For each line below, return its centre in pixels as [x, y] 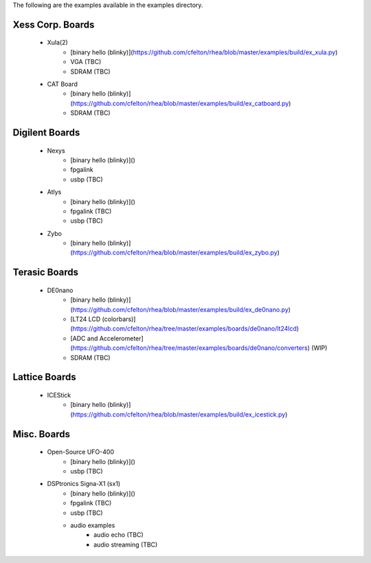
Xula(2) [57, 43]
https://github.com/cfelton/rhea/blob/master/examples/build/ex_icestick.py [179, 414]
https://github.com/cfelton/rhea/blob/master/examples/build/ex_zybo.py [175, 253]
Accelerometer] [121, 338]
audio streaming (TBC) [126, 544]
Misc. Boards [41, 434]
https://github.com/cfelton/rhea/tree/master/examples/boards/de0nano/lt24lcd [184, 329]
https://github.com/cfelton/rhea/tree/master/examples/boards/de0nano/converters [190, 348]
